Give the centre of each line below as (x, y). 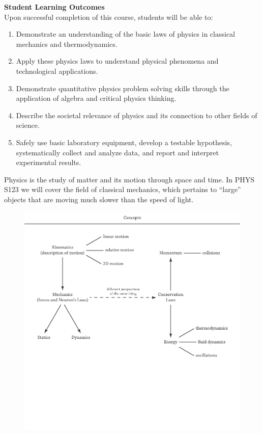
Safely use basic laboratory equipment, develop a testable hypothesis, (124, 142)
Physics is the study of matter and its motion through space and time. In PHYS (129, 179)
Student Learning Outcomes (54, 7)
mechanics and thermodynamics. (67, 44)
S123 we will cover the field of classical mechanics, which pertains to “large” (123, 189)
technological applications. (57, 71)
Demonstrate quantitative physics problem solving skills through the (123, 88)
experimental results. (49, 162)
